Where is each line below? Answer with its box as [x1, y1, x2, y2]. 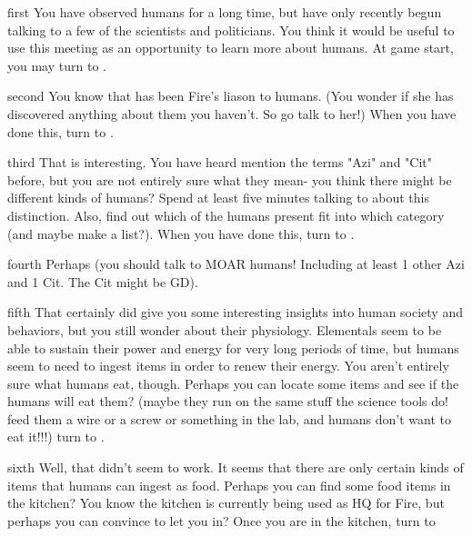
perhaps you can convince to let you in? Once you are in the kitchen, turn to [7, 511, 436, 530]
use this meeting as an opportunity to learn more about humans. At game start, [7, 38, 454, 57]
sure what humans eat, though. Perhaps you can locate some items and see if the [7, 373, 459, 392]
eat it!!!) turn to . [7, 427, 105, 446]
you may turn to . [7, 55, 106, 74]
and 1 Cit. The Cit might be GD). [7, 272, 198, 291]
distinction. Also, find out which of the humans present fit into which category [7, 205, 445, 224]
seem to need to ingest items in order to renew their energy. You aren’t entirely [7, 356, 449, 375]
